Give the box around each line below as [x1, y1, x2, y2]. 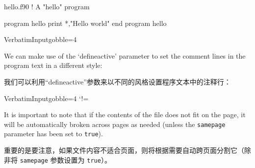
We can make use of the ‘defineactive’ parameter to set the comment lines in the [4, 50, 246, 61]
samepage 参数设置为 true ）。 [20, 154, 111, 165]
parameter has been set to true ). [4, 128, 103, 139]
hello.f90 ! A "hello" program [4, 1, 90, 11]
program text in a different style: [4, 60, 102, 70]
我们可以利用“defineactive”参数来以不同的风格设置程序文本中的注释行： [4, 76, 231, 86]
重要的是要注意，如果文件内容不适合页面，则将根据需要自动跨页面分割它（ [4, 145, 244, 155]
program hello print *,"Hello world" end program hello [4, 18, 167, 28]
